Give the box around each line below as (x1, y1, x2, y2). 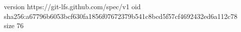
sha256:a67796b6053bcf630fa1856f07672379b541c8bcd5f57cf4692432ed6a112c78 (4, 11, 238, 21)
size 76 (4, 20, 24, 31)
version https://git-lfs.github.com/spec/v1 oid (4, 1, 141, 11)
